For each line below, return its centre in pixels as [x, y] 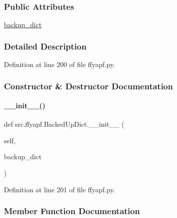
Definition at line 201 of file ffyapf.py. [60, 189]
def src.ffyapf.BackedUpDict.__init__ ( [64, 124]
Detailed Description [45, 46]
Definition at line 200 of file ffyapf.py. [60, 64]
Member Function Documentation [72, 211]
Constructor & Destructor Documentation [88, 86]
